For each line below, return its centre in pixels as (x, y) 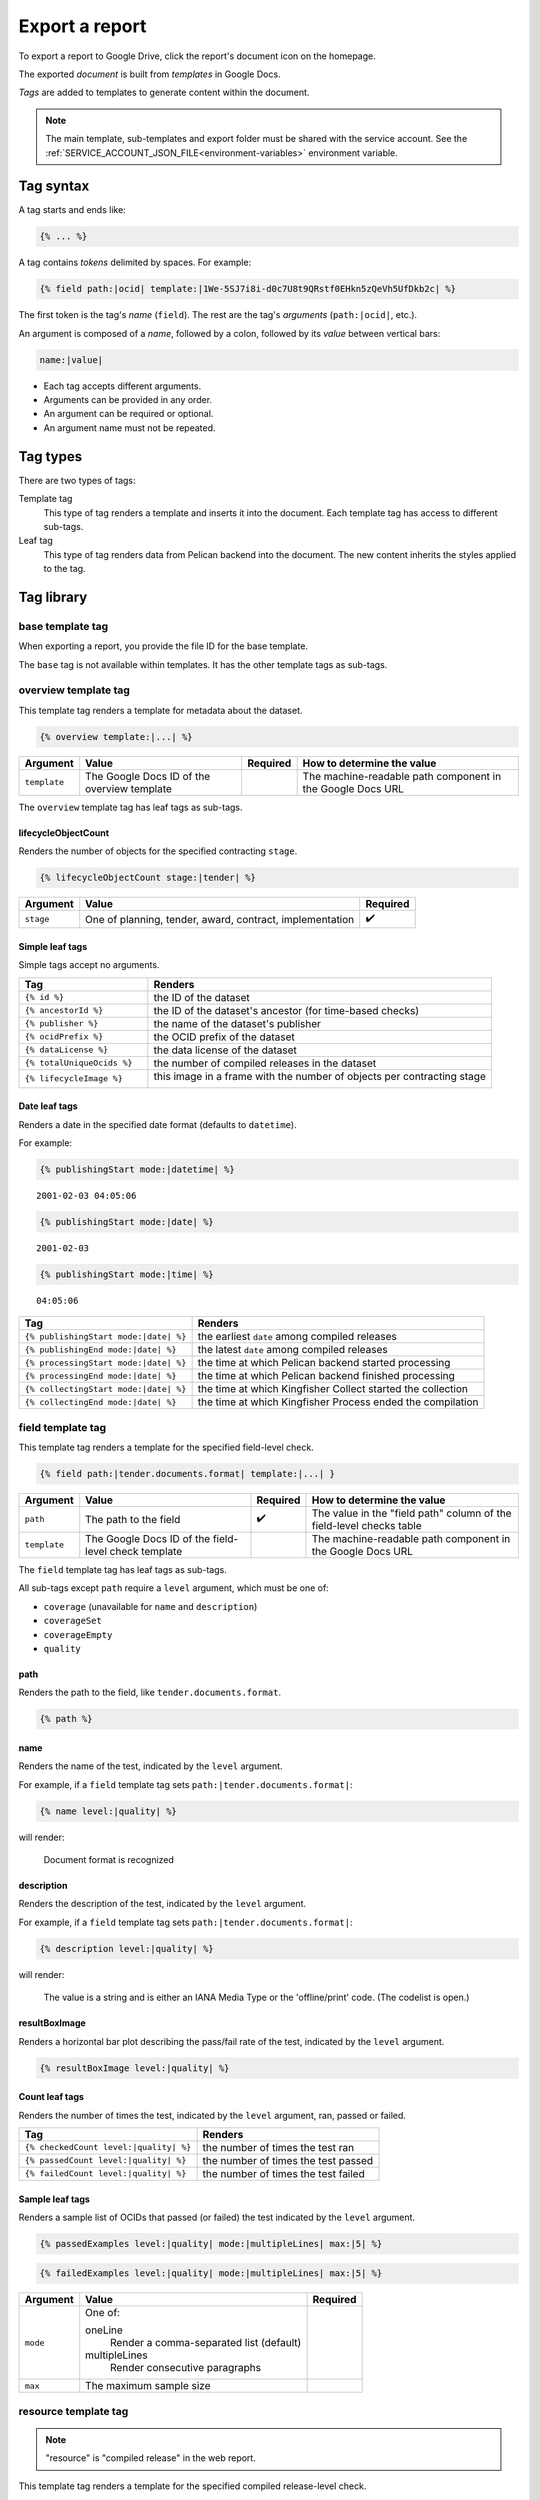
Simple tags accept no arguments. (89, 965)
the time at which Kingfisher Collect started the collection (333, 1389)
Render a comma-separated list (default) (206, 2343)
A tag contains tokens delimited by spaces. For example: (135, 262)
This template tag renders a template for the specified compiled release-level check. (192, 2486)
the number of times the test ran (278, 2147)
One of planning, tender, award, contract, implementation (220, 919)
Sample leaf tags (54, 2199)
